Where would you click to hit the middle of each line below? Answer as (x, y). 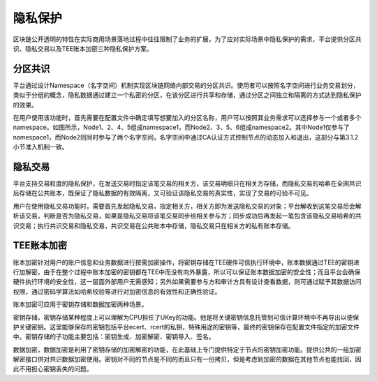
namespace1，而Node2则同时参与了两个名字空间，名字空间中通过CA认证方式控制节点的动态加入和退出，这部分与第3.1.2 (186, 137)
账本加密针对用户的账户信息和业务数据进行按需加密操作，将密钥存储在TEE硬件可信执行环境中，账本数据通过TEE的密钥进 (186, 262)
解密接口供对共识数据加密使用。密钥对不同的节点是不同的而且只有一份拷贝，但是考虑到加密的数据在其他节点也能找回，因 (187, 359)
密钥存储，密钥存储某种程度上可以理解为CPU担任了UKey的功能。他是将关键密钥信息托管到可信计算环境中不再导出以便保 (186, 317)
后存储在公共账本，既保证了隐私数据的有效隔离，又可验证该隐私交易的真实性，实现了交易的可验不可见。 (163, 193)
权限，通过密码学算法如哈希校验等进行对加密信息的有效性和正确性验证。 (117, 291)
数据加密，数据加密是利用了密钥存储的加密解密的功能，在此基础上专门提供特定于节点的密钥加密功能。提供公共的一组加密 (187, 350)
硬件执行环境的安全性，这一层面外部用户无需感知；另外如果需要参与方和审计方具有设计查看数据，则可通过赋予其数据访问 (187, 282)
